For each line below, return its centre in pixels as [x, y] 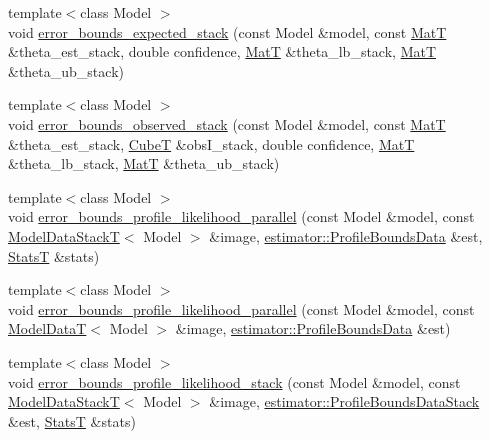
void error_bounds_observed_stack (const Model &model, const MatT [227, 123]
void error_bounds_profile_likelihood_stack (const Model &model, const [234, 381]
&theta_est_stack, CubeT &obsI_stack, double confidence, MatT [211, 143]
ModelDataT [47, 328]
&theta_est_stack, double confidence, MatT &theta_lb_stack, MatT [222, 51]
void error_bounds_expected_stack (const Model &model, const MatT [227, 31]
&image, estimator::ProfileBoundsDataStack [344, 401]
